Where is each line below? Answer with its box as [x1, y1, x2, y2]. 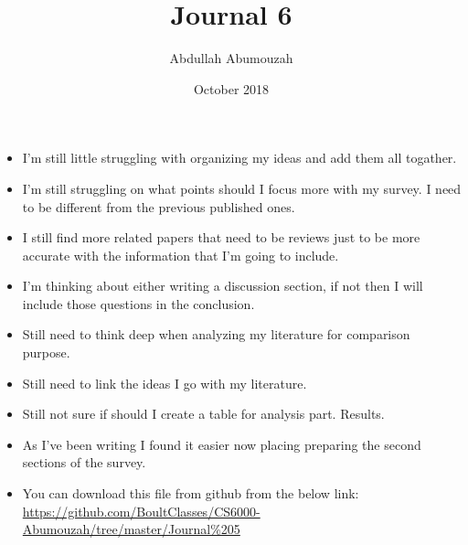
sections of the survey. [22, 453, 146, 472]
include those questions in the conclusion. [22, 294, 255, 313]
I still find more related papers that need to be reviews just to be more [22, 228, 420, 247]
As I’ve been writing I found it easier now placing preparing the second [22, 434, 421, 454]
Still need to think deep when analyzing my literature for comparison [22, 325, 410, 344]
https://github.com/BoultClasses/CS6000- [22, 501, 261, 520]
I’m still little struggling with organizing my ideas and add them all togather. [22, 148, 457, 167]
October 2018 [193, 79, 270, 98]
